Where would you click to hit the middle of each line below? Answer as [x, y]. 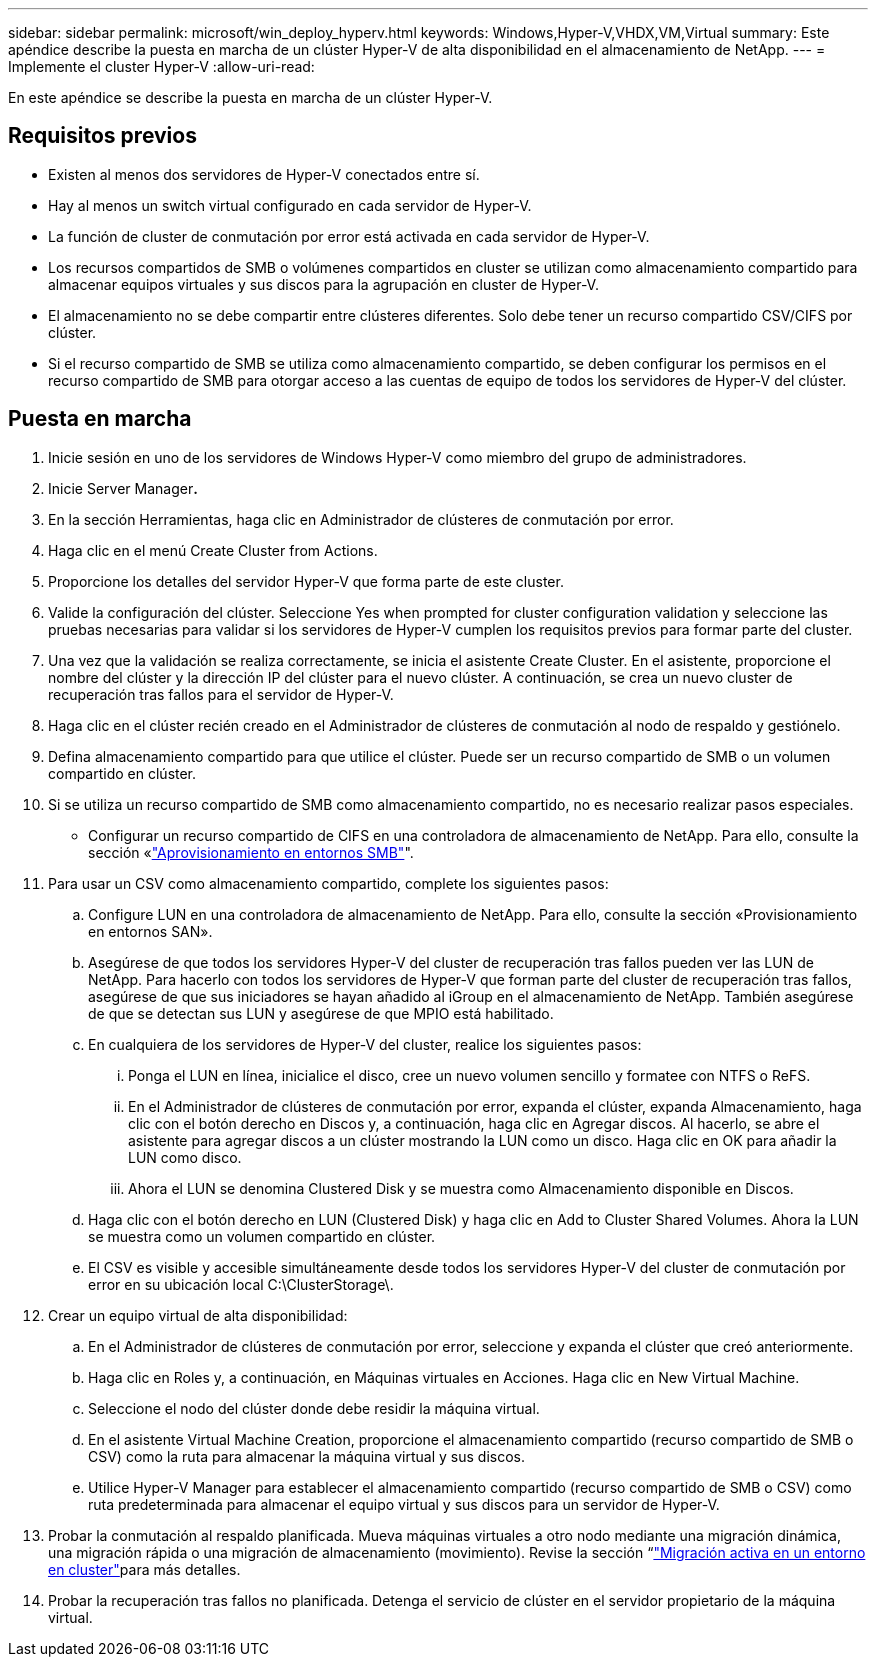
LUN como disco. [185, 1157]
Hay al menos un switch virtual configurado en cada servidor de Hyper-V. [290, 205]
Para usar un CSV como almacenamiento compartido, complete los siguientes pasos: [328, 883]
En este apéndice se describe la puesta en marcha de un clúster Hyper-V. [250, 97]
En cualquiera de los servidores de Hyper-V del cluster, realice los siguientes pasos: [365, 1044]
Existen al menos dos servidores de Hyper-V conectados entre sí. [264, 174]
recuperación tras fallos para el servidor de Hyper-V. [221, 694]
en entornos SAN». [150, 931]
